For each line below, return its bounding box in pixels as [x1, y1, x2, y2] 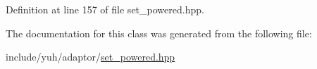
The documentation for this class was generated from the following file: [6, 25, 312, 40]
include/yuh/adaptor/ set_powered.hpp [6, 49, 175, 64]
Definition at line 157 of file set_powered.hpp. [6, 2, 204, 16]
